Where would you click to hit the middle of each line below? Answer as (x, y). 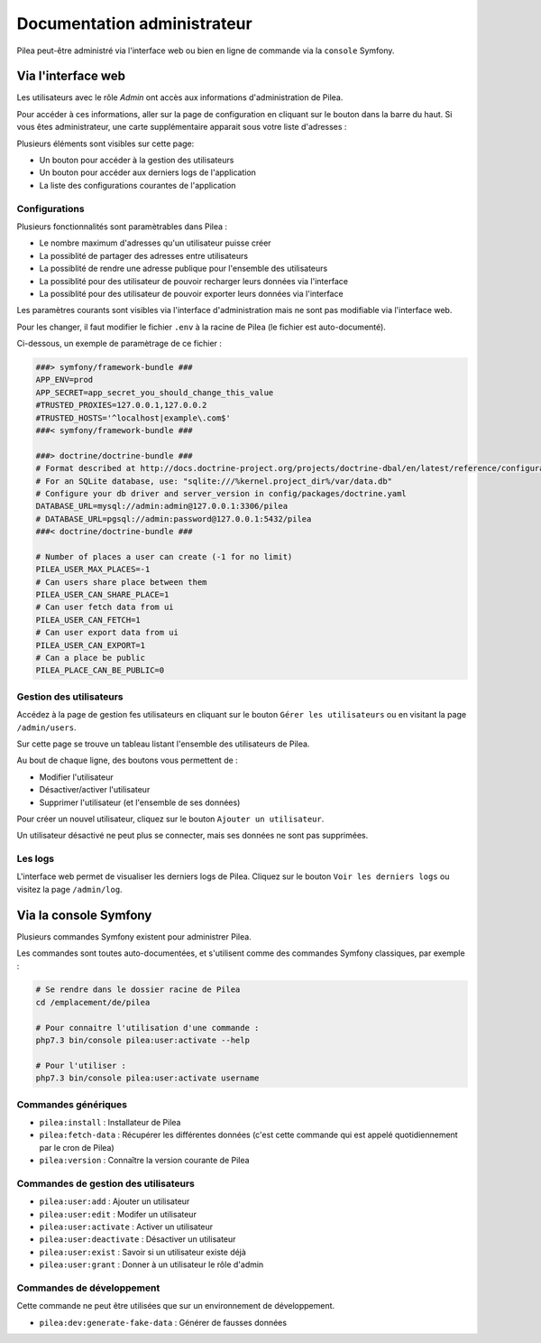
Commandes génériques (72, 1104)
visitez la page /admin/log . (69, 889)
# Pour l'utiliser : (81, 1065)
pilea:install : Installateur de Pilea (110, 1122)
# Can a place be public (91, 658)
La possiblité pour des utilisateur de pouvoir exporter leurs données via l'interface (191, 293)
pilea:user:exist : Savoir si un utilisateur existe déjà (143, 1252)
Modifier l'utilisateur (76, 777)
